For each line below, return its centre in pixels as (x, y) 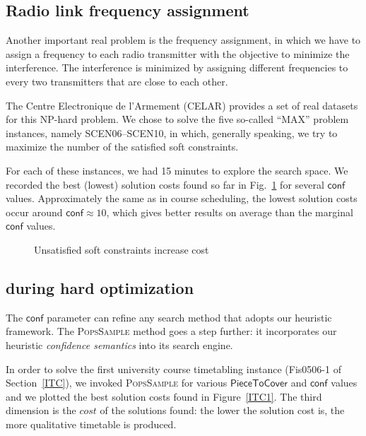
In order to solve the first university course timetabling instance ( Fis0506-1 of (173, 369)
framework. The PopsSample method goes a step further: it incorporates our (171, 331)
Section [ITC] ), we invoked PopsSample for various (117, 383)
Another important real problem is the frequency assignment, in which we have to (183, 40)
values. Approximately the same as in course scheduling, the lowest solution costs (182, 198)
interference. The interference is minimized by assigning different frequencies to (177, 67)
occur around (34, 212)
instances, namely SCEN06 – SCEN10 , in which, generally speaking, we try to (172, 132)
